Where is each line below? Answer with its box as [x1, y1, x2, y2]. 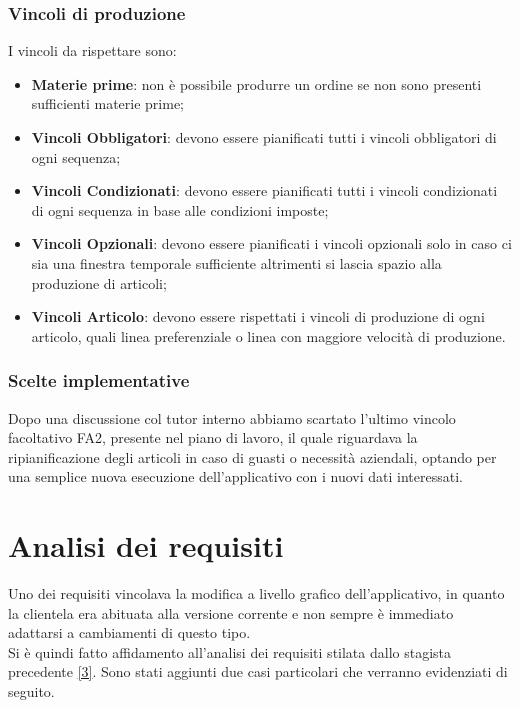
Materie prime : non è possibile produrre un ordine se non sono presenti [31, 73, 482, 94]
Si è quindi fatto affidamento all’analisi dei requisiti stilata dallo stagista [8, 641, 452, 662]
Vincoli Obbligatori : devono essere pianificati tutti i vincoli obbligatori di [31, 127, 497, 147]
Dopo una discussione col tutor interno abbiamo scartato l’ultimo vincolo [8, 407, 456, 428]
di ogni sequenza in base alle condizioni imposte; [31, 199, 329, 220]
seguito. [8, 681, 55, 702]
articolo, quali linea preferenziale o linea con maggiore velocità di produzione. [31, 325, 506, 346]
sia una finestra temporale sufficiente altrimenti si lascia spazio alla [31, 252, 442, 273]
